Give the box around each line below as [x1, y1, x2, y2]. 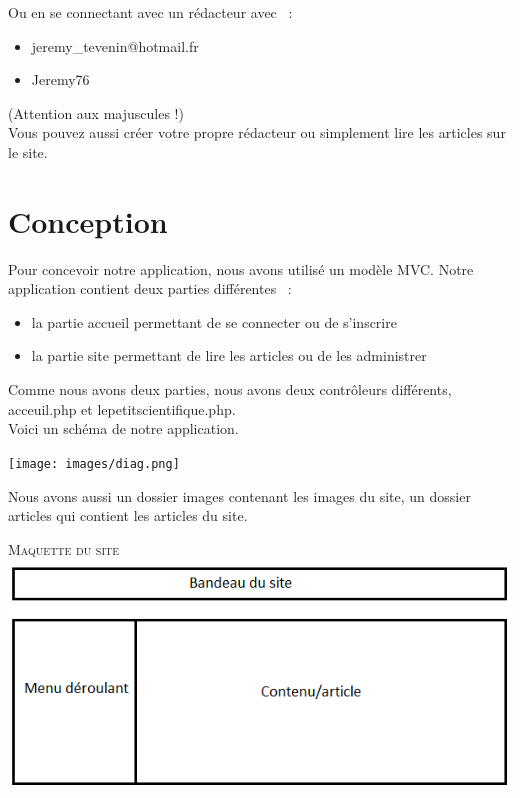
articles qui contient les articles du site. [8, 505, 248, 526]
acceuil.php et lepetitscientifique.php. [8, 398, 236, 419]
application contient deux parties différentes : [8, 278, 292, 299]
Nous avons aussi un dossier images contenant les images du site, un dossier [8, 485, 471, 506]
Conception [8, 200, 168, 241]
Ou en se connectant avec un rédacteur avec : [8, 2, 293, 22]
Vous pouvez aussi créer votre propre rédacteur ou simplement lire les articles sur [8, 122, 506, 143]
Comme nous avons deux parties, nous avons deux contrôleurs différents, [8, 379, 452, 400]
